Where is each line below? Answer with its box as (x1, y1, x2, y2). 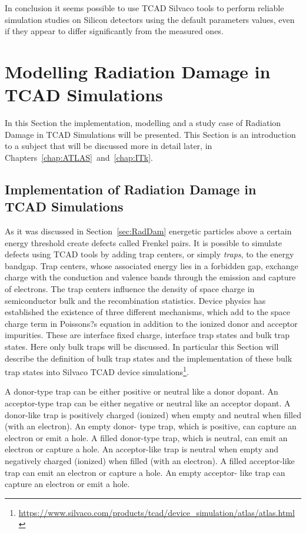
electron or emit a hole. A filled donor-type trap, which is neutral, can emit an (5, 431, 288, 443)
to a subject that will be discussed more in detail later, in (5, 140, 212, 152)
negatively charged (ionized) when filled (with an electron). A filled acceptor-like (5, 455, 295, 466)
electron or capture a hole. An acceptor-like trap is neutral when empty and (5, 443, 279, 455)
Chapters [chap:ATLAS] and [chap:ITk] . (5, 151, 154, 163)
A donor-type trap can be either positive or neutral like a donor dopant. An (5, 385, 278, 398)
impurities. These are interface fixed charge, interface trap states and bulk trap (5, 329, 290, 341)
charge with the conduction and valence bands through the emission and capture (5, 271, 296, 283)
